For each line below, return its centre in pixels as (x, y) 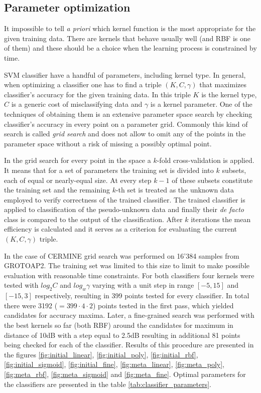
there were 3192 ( (31, 305)
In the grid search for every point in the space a (78, 160)
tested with (21, 285)
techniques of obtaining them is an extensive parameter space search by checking (128, 114)
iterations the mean (221, 219)
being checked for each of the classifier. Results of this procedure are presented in (129, 345)
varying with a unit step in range (143, 285)
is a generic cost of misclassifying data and (77, 104)
